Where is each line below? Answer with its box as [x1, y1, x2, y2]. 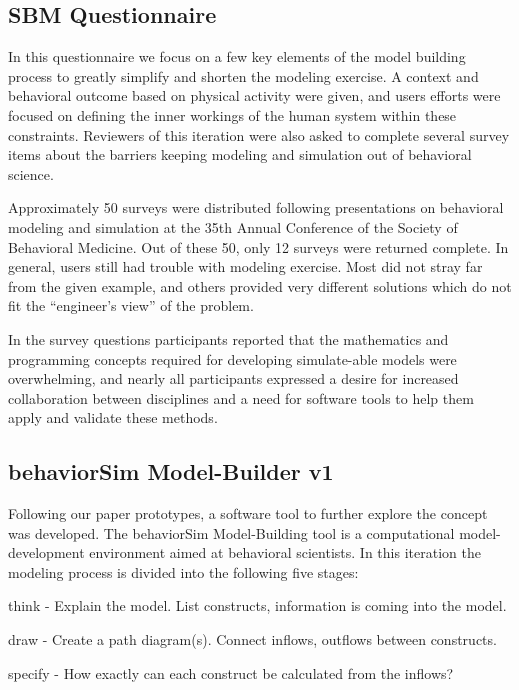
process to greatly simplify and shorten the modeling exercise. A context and [8, 65, 479, 86]
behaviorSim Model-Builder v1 [8, 456, 334, 487]
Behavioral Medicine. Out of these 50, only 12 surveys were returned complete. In [8, 236, 509, 257]
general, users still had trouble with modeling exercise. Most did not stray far [8, 256, 483, 277]
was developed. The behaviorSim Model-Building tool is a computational [8, 522, 455, 543]
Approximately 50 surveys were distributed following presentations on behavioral [8, 197, 504, 218]
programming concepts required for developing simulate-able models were [8, 348, 457, 369]
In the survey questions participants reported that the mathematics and [8, 328, 449, 349]
